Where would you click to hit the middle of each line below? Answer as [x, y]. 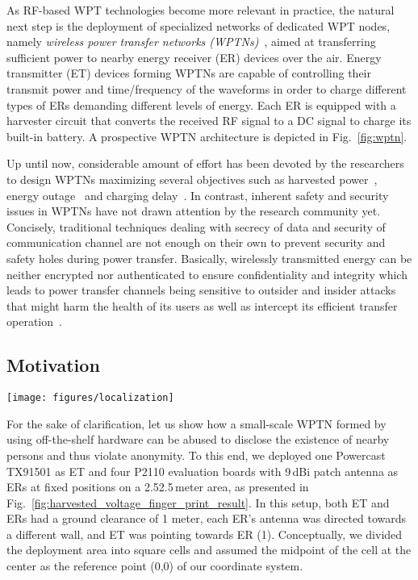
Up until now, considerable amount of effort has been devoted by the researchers [205, 163]
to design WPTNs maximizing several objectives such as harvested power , [192, 179]
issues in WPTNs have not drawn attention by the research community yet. [194, 211]
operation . [34, 321]
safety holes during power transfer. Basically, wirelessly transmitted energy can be [209, 258]
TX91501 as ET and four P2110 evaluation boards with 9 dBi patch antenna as [203, 471]
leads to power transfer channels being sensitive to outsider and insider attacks [201, 290]
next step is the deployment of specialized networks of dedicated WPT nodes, [199, 25]
